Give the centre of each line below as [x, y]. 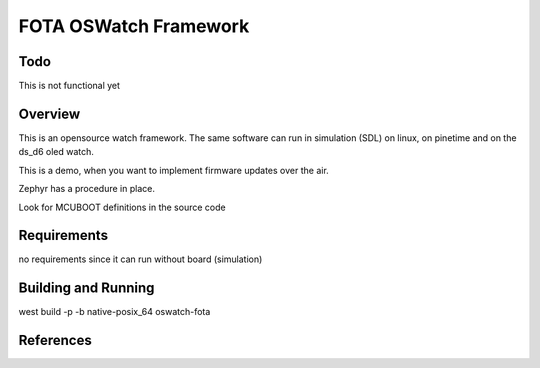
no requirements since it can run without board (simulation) [140, 259]
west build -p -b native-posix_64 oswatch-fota [114, 312]
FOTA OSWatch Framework [134, 26]
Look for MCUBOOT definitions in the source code [122, 207]
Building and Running [86, 288]
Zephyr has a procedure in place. [86, 189]
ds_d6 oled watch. [56, 152]
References [55, 340]
